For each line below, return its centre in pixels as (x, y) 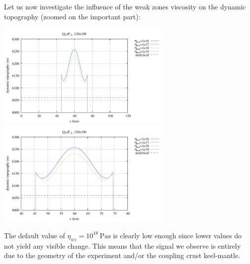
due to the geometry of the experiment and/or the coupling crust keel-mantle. (122, 255)
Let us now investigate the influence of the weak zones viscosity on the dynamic (125, 6)
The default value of (35, 235)
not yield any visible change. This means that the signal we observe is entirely (123, 245)
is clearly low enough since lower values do (177, 235)
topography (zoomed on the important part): (72, 16)
